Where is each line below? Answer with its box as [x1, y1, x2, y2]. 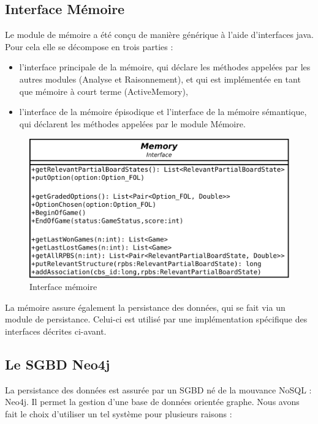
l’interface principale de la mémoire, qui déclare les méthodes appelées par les [19, 61, 311, 73]
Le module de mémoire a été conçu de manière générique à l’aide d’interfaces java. [5, 28, 314, 41]
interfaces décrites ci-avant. [5, 324, 107, 337]
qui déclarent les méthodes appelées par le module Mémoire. [19, 117, 246, 130]
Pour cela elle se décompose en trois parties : [5, 40, 173, 53]
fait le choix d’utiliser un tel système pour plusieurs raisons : [5, 407, 232, 420]
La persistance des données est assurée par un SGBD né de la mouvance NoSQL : [5, 383, 312, 396]
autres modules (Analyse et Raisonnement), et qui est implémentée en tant [19, 72, 301, 85]
